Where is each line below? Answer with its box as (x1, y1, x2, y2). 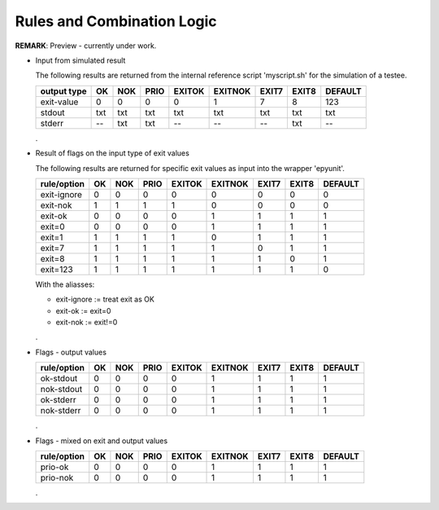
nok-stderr (40, 405, 81, 416)
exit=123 (40, 263, 73, 275)
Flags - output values (35, 347, 107, 357)
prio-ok (40, 461, 69, 473)
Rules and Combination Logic (15, 12, 217, 30)
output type (40, 86, 87, 97)
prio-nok (40, 473, 74, 484)
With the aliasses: (35, 279, 95, 289)
